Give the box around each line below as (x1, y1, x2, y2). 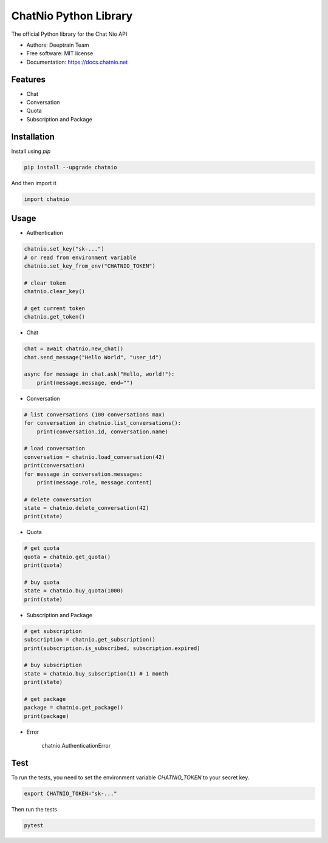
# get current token (24, 305, 85, 312)
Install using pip (11, 147, 51, 155)
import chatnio (24, 195, 69, 203)
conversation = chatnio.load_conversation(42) (24, 453, 165, 461)
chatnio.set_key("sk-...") (24, 246, 104, 252)
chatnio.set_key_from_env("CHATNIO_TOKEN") (24, 262, 156, 269)
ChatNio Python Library (11, 9, 133, 22)
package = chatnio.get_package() (24, 704, 124, 711)
